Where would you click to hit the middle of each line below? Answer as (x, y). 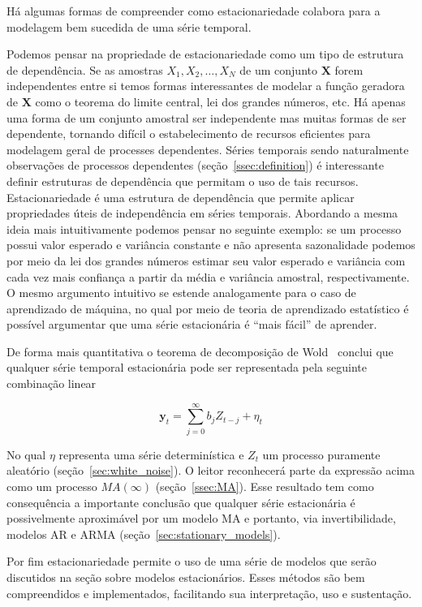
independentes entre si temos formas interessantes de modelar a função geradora (206, 86)
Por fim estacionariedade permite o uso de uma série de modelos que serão (192, 561)
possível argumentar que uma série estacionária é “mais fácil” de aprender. (192, 324)
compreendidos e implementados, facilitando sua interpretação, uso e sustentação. (209, 593)
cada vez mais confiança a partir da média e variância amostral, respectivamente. (208, 276)
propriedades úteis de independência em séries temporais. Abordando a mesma (202, 213)
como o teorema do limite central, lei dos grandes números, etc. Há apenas (220, 101)
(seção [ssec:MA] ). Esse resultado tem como (265, 486)
